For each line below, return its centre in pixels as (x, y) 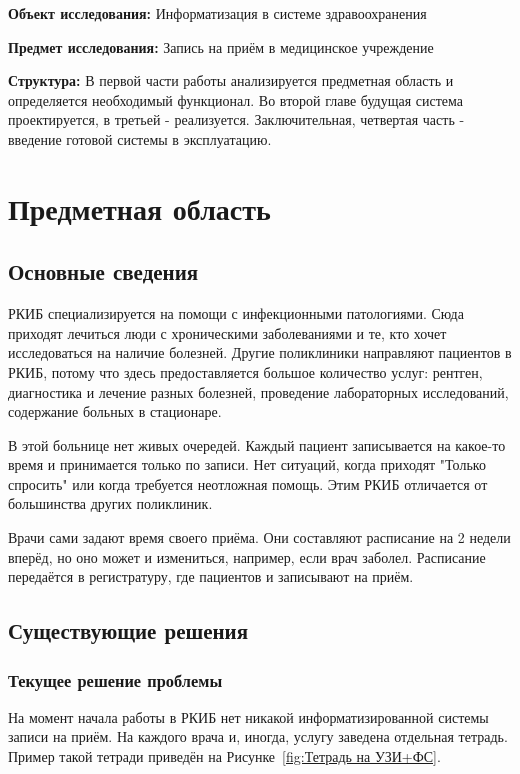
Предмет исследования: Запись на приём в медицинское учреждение (221, 46)
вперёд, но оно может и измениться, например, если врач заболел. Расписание (247, 556)
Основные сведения (103, 271)
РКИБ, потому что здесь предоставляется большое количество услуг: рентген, (245, 371)
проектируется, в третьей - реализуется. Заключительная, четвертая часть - (236, 119)
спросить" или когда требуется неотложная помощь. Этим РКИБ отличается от (248, 483)
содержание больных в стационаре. (115, 411)
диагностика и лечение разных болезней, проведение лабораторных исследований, (258, 391)
